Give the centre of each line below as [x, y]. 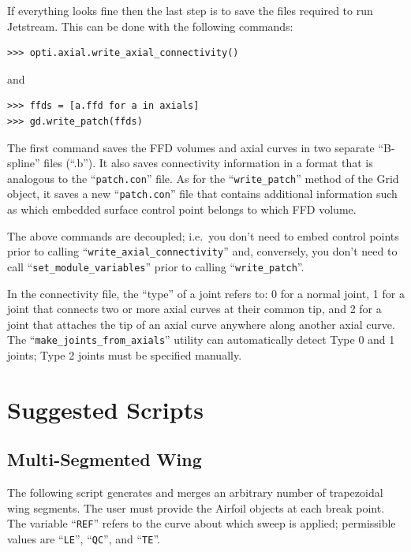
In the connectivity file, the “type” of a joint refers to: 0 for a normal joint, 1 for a [206, 293]
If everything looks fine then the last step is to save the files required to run [190, 10]
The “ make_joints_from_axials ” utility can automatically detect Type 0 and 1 [201, 339]
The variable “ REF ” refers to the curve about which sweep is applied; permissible [202, 523]
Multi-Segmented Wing [105, 459]
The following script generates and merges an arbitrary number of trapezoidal [195, 492]
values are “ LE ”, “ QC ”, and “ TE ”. [84, 539]
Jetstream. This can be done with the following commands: [150, 26]
